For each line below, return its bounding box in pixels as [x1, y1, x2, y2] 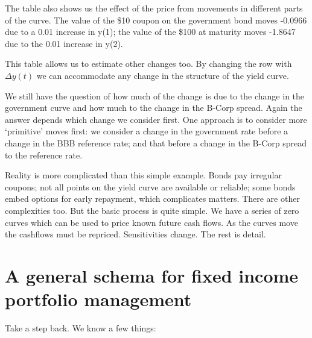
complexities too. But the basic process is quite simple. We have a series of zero [5, 204, 299, 216]
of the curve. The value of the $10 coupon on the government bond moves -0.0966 [5, 13, 307, 26]
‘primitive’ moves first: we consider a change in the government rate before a [5, 125, 288, 137]
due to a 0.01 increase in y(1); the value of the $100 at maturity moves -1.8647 [5, 25, 296, 38]
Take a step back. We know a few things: [5, 322, 156, 334]
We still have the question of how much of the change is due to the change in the [5, 89, 305, 102]
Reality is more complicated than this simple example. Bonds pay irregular [5, 169, 282, 181]
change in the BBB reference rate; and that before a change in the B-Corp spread [5, 136, 307, 149]
